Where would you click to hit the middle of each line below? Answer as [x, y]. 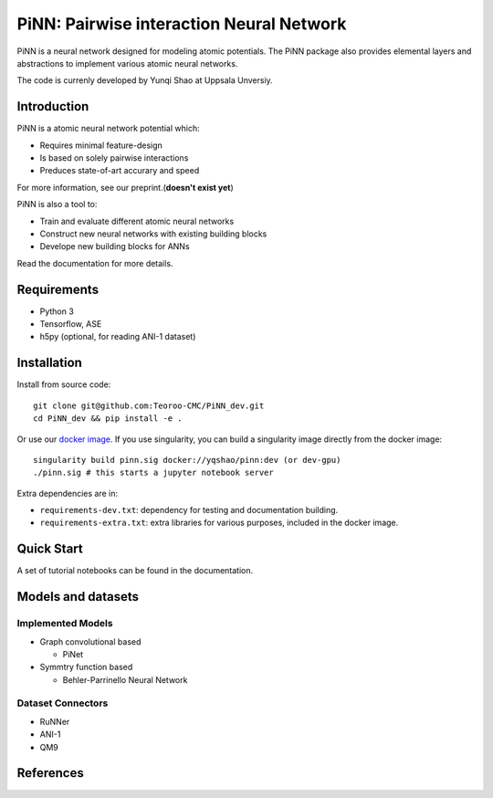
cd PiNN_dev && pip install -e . [108, 419]
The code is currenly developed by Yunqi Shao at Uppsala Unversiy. [145, 80]
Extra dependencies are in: [68, 493]
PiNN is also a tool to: [57, 205]
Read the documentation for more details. [95, 263]
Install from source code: [64, 384]
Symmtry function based [86, 667]
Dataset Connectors [63, 703]
